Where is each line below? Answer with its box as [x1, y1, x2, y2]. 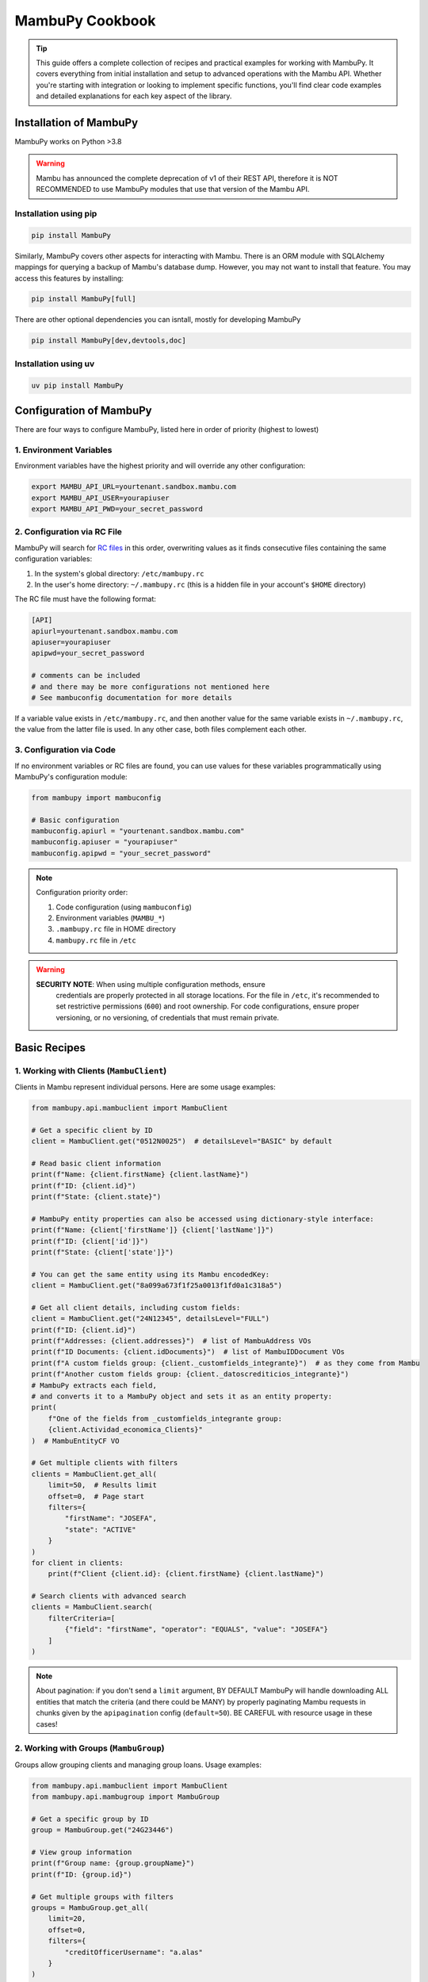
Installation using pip [14, 208, 97, 219]
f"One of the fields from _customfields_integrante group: [48, 1414, 283, 1423]
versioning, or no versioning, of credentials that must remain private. [55, 1012, 280, 1022]
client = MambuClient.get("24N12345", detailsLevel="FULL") [31, 1314, 270, 1323]
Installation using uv [14, 358, 95, 369]
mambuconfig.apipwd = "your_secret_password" [31, 848, 212, 858]
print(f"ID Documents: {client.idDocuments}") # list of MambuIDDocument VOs [31, 1348, 345, 1356]
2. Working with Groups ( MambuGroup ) [14, 1743, 165, 1754]
